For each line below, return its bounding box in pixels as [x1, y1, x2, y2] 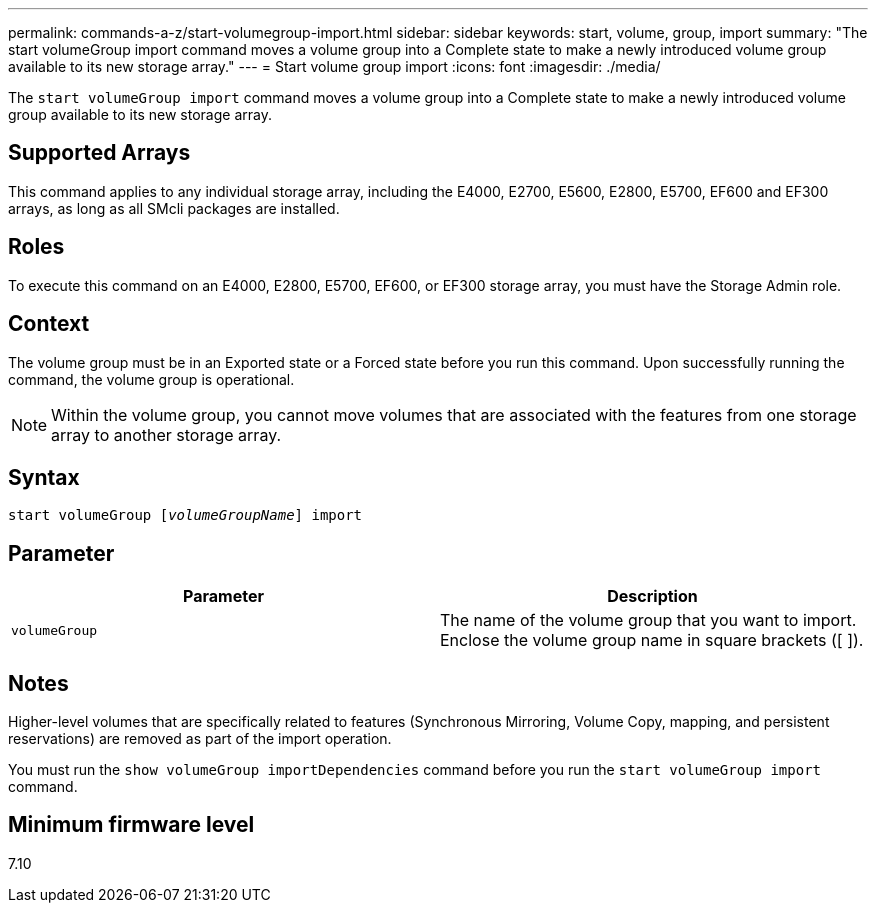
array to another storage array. [51, 424, 282, 445]
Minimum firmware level [8, 812, 255, 838]
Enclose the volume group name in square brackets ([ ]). [440, 630, 864, 651]
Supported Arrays [8, 140, 191, 166]
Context [8, 311, 90, 337]
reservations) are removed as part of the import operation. [8, 730, 392, 748]
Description [607, 586, 698, 607]
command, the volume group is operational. [8, 370, 295, 388]
